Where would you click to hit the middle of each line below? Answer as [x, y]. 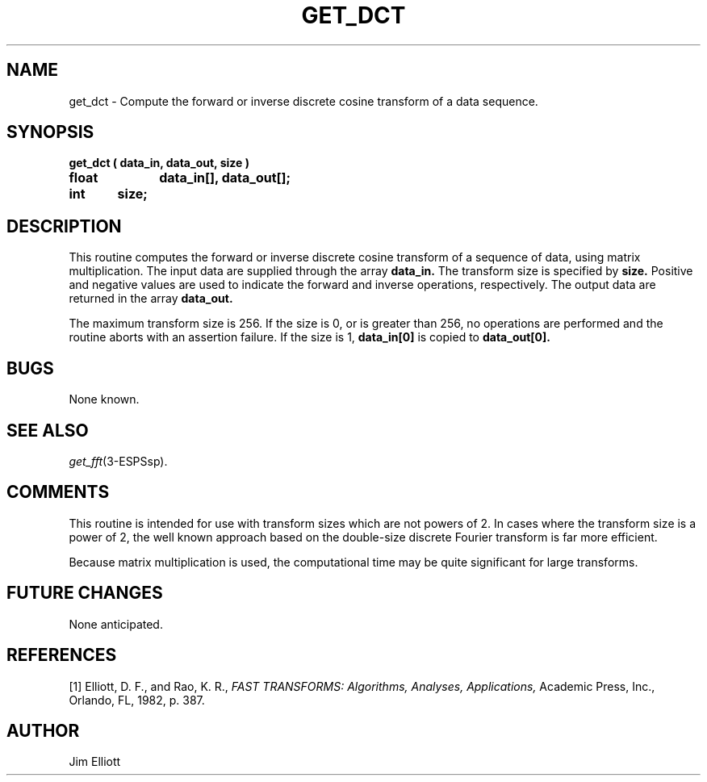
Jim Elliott [95, 762]
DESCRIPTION [64, 226]
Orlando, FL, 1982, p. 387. [137, 700]
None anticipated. [116, 624]
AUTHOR [43, 730]
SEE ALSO [48, 430]
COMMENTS [58, 492]
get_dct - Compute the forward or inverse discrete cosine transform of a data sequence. [303, 101]
